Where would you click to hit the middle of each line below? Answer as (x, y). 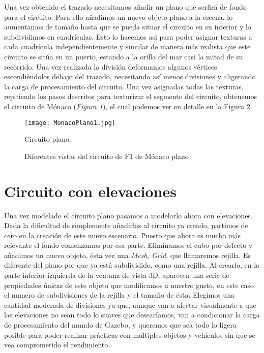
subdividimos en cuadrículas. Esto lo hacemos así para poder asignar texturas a (128, 36)
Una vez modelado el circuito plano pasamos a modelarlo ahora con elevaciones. (128, 215)
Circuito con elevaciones (90, 191)
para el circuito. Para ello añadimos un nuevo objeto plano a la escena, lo (119, 17)
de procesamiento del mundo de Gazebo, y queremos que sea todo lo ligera (120, 325)
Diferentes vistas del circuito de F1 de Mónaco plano (107, 156)
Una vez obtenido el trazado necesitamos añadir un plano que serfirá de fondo (125, 7)
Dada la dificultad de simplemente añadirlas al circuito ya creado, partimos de (126, 225)
